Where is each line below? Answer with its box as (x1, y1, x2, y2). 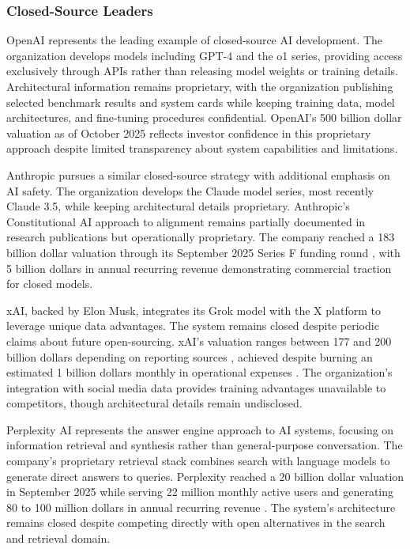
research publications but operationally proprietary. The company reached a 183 (6, 229, 395, 245)
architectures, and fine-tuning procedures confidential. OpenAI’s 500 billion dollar (6, 109, 402, 126)
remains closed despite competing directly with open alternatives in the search (6, 514, 386, 531)
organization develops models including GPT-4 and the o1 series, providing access (6, 47, 403, 63)
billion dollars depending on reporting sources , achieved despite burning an (6, 348, 373, 365)
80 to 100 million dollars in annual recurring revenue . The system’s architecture (6, 498, 396, 515)
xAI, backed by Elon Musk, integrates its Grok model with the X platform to (6, 301, 381, 318)
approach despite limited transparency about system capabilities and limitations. (6, 140, 398, 157)
